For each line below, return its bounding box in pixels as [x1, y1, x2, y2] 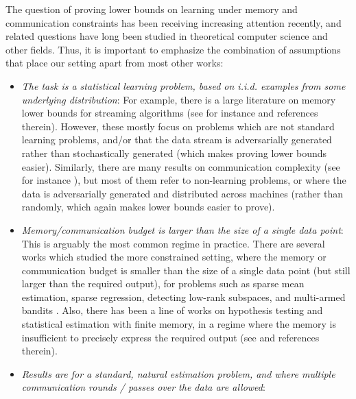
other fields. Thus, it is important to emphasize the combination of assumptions [5, 42, 341, 56]
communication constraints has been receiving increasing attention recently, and [5, 15, 342, 29]
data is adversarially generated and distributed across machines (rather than [21, 186, 343, 200]
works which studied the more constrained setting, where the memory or [21, 250, 327, 264]
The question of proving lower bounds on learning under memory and [5, 2, 298, 16]
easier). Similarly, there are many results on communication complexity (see [21, 159, 340, 173]
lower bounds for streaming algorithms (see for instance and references [21, 106, 318, 120]
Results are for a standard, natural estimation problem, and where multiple [21, 366, 335, 380]
